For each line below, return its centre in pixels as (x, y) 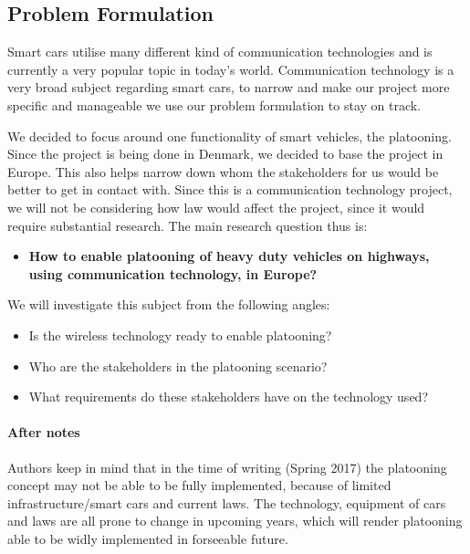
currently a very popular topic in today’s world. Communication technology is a (231, 69)
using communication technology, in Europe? (173, 273)
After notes (44, 432)
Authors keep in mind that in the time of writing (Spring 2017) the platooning (227, 467)
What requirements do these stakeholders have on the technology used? (228, 397)
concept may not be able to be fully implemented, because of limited (199, 485)
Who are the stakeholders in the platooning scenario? (178, 366)
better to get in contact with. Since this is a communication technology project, (230, 189)
